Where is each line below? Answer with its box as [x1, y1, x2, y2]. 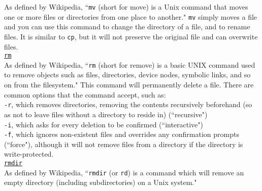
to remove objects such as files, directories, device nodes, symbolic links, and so [4, 69, 251, 80]
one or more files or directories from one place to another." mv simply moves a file [4, 11, 257, 22]
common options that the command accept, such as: [4, 89, 166, 100]
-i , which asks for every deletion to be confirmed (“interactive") [4, 119, 204, 129]
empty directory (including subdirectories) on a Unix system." [4, 177, 197, 187]
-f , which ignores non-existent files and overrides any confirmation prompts [4, 129, 239, 139]
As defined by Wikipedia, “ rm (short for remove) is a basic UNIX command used [4, 59, 255, 70]
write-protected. [4, 149, 54, 159]
